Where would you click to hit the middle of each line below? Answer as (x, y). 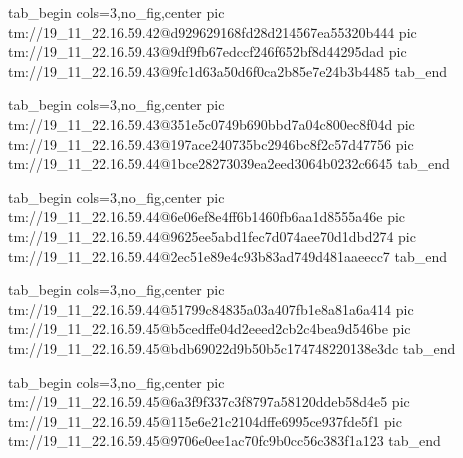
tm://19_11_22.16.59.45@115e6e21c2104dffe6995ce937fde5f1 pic (205, 420)
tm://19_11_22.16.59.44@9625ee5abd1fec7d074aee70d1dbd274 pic (212, 235)
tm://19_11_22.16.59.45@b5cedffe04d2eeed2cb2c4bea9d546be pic (209, 328)
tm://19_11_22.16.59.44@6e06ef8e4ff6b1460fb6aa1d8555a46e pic (207, 216)
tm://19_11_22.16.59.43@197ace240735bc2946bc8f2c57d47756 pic (211, 143)
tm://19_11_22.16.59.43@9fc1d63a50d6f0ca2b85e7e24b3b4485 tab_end (228, 70)
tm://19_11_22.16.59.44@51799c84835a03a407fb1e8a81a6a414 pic (211, 308)
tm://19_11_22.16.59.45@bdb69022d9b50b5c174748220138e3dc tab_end (232, 347)
